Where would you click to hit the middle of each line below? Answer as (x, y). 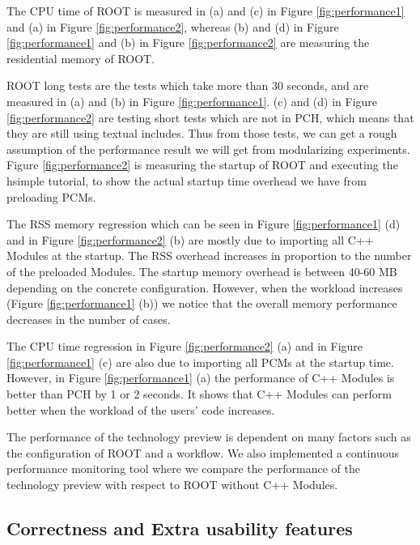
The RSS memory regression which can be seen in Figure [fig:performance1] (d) (204, 224)
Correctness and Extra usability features (180, 528)
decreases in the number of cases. (89, 319)
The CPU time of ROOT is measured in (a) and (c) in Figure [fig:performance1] (206, 11)
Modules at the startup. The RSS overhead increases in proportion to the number (209, 255)
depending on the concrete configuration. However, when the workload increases (205, 287)
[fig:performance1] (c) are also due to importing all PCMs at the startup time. (200, 362)
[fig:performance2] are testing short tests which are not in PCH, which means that (210, 117)
